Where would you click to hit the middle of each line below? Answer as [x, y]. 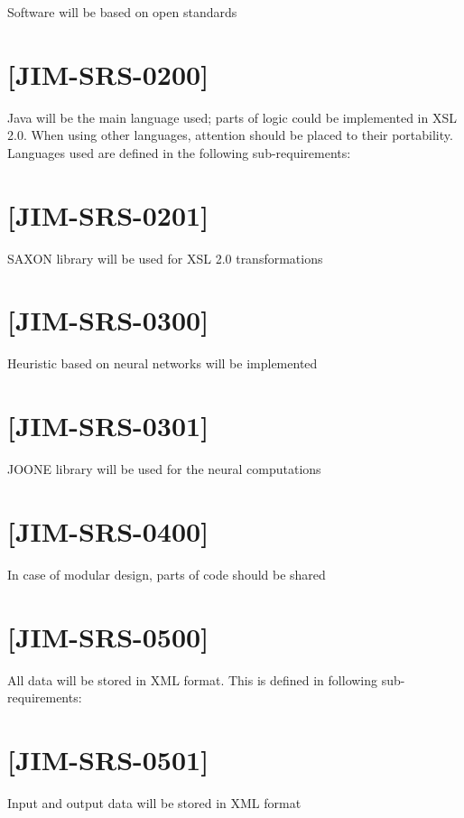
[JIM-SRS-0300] [108, 320]
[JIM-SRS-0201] [108, 214]
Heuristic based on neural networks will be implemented [162, 363]
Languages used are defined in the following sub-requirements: [179, 152]
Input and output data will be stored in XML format [154, 802]
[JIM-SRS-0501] [108, 759]
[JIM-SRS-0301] [108, 426]
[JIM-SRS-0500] [108, 636]
